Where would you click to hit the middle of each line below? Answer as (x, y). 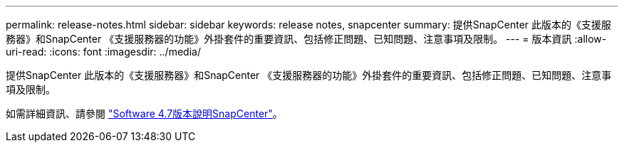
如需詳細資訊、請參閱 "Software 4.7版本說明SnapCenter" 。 (144, 113)
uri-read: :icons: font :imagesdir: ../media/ (103, 52)
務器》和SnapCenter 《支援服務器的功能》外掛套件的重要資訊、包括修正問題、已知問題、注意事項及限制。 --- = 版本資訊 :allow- (306, 39)
